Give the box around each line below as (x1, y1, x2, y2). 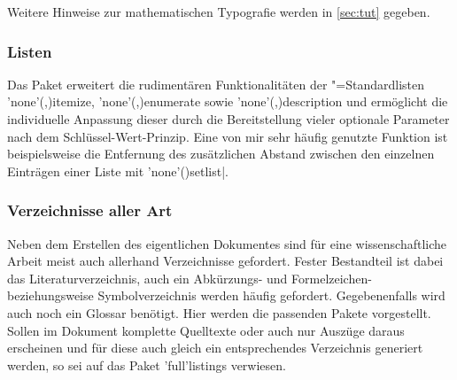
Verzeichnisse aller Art (7, 199, 173, 221)
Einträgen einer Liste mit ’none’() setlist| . (7, 161, 229, 180)
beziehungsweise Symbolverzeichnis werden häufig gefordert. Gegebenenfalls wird (7, 286, 445, 305)
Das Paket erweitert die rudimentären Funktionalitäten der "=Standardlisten (7, 74, 424, 93)
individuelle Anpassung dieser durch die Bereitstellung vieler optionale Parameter (7, 110, 450, 128)
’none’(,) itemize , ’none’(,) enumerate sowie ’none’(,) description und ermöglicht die (7, 92, 448, 111)
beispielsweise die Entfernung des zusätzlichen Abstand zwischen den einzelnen (7, 144, 435, 163)
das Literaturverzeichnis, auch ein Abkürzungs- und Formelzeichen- (7, 268, 372, 287)
